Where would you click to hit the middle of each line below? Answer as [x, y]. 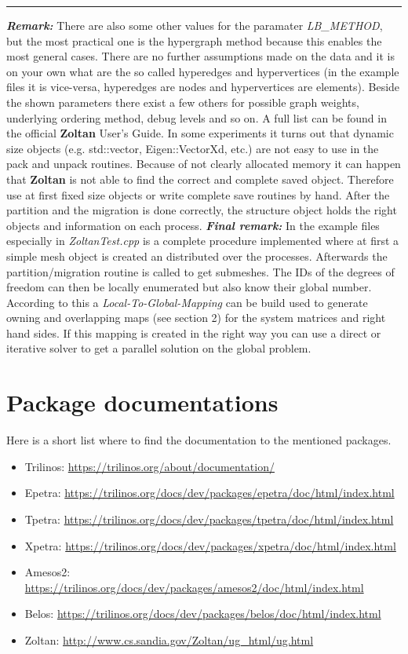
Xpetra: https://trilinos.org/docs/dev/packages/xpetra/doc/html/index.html [210, 545]
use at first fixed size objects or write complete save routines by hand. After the [198, 194]
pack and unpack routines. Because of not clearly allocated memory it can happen [204, 164]
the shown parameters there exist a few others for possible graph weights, [183, 102]
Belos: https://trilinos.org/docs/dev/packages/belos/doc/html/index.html [203, 614]
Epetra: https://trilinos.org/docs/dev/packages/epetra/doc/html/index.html [209, 493]
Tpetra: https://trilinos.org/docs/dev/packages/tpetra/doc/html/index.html [209, 519]
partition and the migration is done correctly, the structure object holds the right [202, 210]
